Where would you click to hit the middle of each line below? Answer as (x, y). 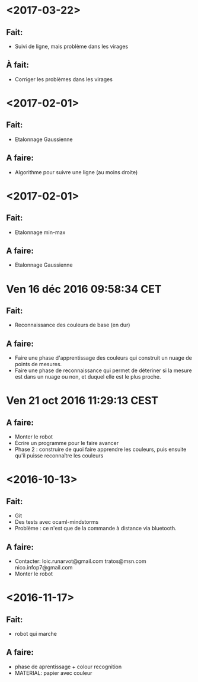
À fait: (18, 65)
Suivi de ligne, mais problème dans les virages (71, 46)
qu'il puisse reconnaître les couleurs (59, 456)
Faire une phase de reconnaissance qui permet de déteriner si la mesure (103, 370)
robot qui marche (36, 634)
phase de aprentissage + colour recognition (68, 667)
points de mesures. (38, 364)
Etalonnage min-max (40, 232)
